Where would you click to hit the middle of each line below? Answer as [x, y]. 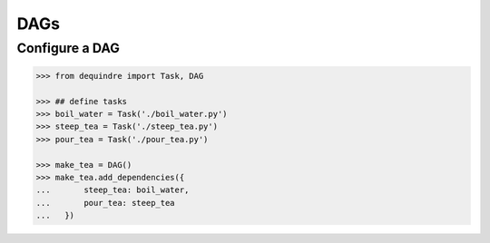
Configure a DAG [68, 48]
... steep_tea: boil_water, [113, 190]
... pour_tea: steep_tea [106, 203]
